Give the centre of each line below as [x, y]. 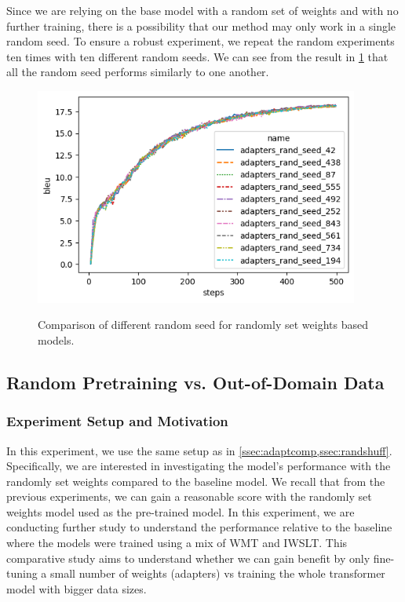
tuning [22, 573]
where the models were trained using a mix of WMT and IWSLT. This [177, 543]
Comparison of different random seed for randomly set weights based [203, 325]
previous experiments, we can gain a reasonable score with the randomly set [189, 496]
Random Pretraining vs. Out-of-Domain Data [195, 382]
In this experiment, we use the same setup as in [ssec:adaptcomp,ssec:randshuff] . [199, 450]
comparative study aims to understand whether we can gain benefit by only [188, 558]
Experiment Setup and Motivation [117, 421]
